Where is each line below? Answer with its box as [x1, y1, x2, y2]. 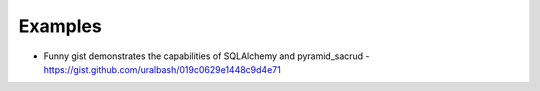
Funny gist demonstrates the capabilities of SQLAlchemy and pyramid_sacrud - [43, 50, 370, 62]
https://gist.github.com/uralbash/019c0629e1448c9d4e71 [43, 63, 282, 75]
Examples [18, 15, 102, 37]
